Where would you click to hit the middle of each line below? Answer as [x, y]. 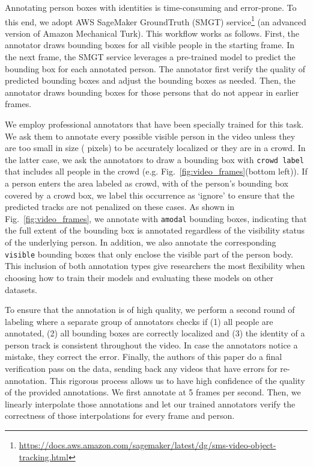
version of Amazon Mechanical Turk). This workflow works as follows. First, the [152, 33]
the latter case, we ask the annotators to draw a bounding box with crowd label [154, 159]
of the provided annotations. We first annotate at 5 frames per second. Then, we [153, 392]
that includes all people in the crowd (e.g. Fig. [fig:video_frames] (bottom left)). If [156, 171]
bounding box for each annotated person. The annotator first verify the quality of [155, 68]
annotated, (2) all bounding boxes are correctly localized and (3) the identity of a [155, 333]
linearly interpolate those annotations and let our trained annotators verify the [150, 404]
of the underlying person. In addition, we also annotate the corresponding [141, 242]
